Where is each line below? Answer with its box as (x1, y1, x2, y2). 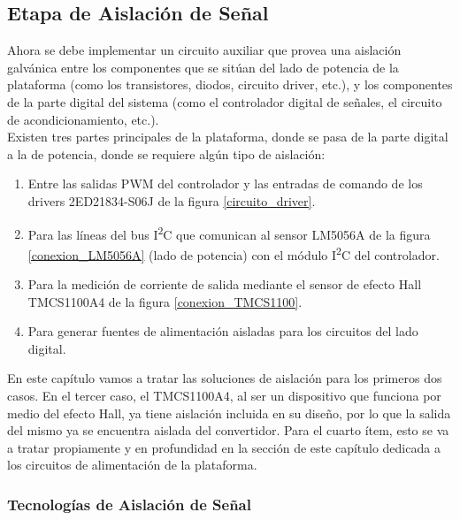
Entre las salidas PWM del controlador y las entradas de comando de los (27, 174, 423, 193)
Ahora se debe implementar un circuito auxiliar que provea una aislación (7, 41, 402, 59)
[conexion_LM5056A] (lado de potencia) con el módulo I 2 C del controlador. (27, 242, 440, 264)
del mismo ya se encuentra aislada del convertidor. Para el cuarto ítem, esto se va (7, 421, 449, 440)
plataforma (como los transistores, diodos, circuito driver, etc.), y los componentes (7, 75, 453, 94)
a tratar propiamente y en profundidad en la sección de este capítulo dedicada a (7, 438, 441, 456)
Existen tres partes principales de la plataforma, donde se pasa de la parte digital (7, 127, 448, 146)
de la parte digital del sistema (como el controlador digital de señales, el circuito (7, 92, 442, 111)
